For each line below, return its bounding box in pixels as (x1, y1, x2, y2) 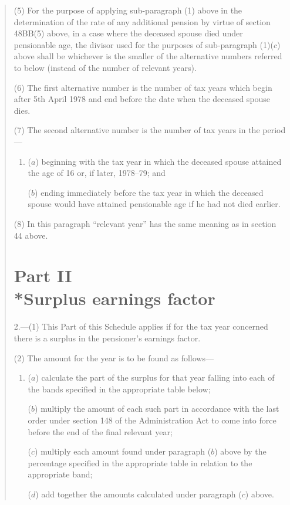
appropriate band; (28, 468, 93, 480)
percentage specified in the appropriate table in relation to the (28, 456, 252, 469)
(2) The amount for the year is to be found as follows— (14, 351, 214, 364)
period (262, 124, 286, 136)
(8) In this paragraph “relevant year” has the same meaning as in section (14, 217, 276, 229)
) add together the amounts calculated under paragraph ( (35, 487, 242, 500)
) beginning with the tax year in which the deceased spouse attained (35, 155, 282, 167)
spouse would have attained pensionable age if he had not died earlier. (28, 198, 281, 210)
